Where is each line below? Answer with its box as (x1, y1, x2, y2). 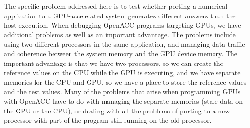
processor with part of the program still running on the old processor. (4, 115, 212, 125)
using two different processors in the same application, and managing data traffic (4, 39, 245, 49)
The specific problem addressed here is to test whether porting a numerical (4, 1, 228, 11)
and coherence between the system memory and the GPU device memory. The (4, 48, 237, 58)
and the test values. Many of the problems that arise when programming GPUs (4, 86, 241, 96)
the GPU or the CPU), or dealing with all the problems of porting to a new (4, 105, 230, 115)
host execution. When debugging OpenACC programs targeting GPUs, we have (4, 20, 241, 30)
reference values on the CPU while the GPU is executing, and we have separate (4, 67, 241, 78)
